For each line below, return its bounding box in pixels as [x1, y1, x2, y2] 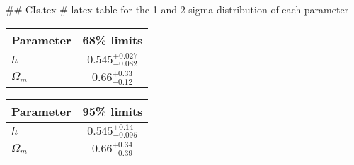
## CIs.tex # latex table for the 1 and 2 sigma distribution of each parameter [6, 2, 349, 16]
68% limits [82, 31, 143, 48]
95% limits [82, 102, 143, 119]
